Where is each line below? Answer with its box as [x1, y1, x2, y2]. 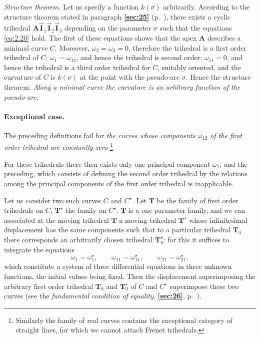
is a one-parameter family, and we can [128, 205, 245, 215]
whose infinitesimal [189, 214, 247, 225]
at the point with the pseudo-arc [79, 72, 180, 82]
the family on [65, 205, 106, 215]
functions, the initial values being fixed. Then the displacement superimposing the [4, 270, 255, 281]
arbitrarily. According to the [163, 2, 250, 12]
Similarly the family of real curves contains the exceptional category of [15, 314, 232, 325]
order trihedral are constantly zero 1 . [4, 140, 115, 152]
